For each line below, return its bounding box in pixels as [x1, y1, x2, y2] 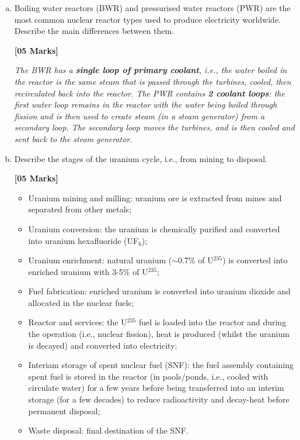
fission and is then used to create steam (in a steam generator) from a [14, 109, 265, 122]
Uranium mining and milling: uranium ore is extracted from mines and [28, 191, 282, 204]
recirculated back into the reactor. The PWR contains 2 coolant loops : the [14, 87, 285, 99]
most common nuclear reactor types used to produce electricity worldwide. [14, 13, 281, 25]
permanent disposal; [28, 404, 100, 417]
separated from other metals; [28, 203, 132, 215]
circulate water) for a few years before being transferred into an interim [28, 381, 284, 394]
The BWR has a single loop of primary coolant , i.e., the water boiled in [14, 64, 287, 76]
